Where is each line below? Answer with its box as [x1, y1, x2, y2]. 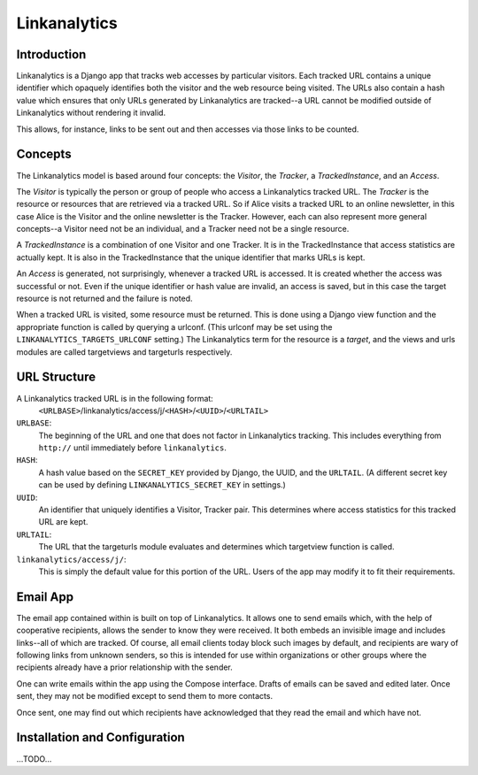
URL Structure [16, 370, 96, 385]
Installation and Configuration [16, 730, 185, 745]
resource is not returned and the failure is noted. [16, 293, 194, 304]
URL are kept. [38, 517, 89, 527]
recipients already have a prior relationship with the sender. [16, 662, 234, 672]
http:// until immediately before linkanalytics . [38, 442, 227, 453]
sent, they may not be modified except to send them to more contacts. [16, 691, 274, 702]
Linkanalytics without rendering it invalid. [16, 107, 166, 119]
